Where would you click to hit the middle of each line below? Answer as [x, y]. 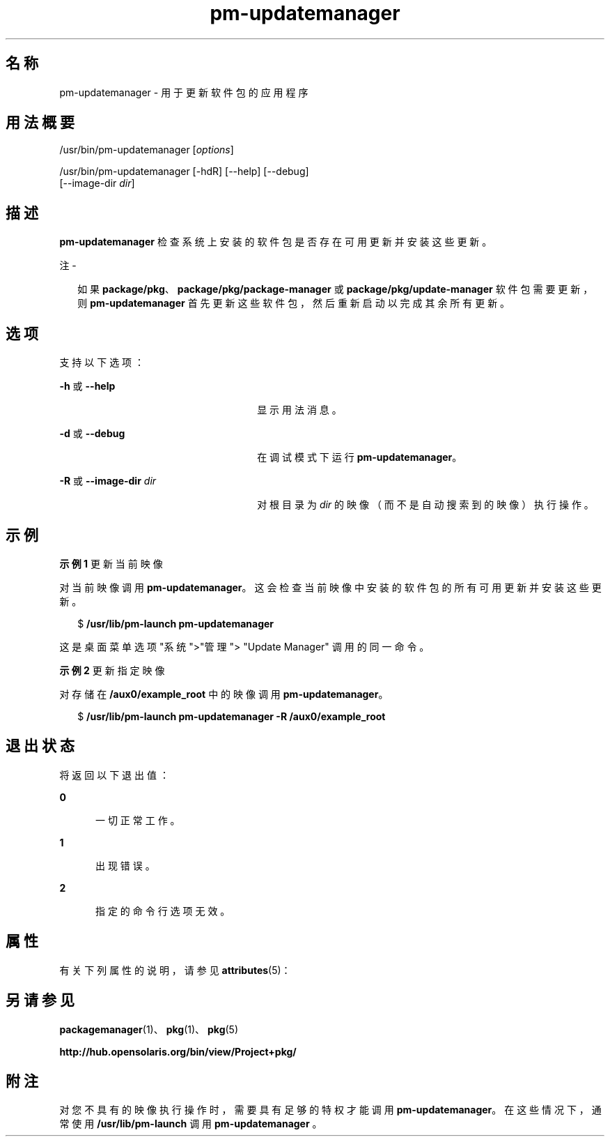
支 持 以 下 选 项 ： [102, 363]
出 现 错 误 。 [125, 865]
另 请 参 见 [40, 1000]
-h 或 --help [87, 386]
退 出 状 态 [40, 746]
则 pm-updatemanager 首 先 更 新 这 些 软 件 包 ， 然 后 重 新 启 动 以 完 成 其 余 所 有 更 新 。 [294, 303]
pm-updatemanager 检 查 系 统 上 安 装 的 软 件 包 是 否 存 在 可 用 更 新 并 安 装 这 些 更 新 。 [276, 242]
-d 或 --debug [92, 434]
